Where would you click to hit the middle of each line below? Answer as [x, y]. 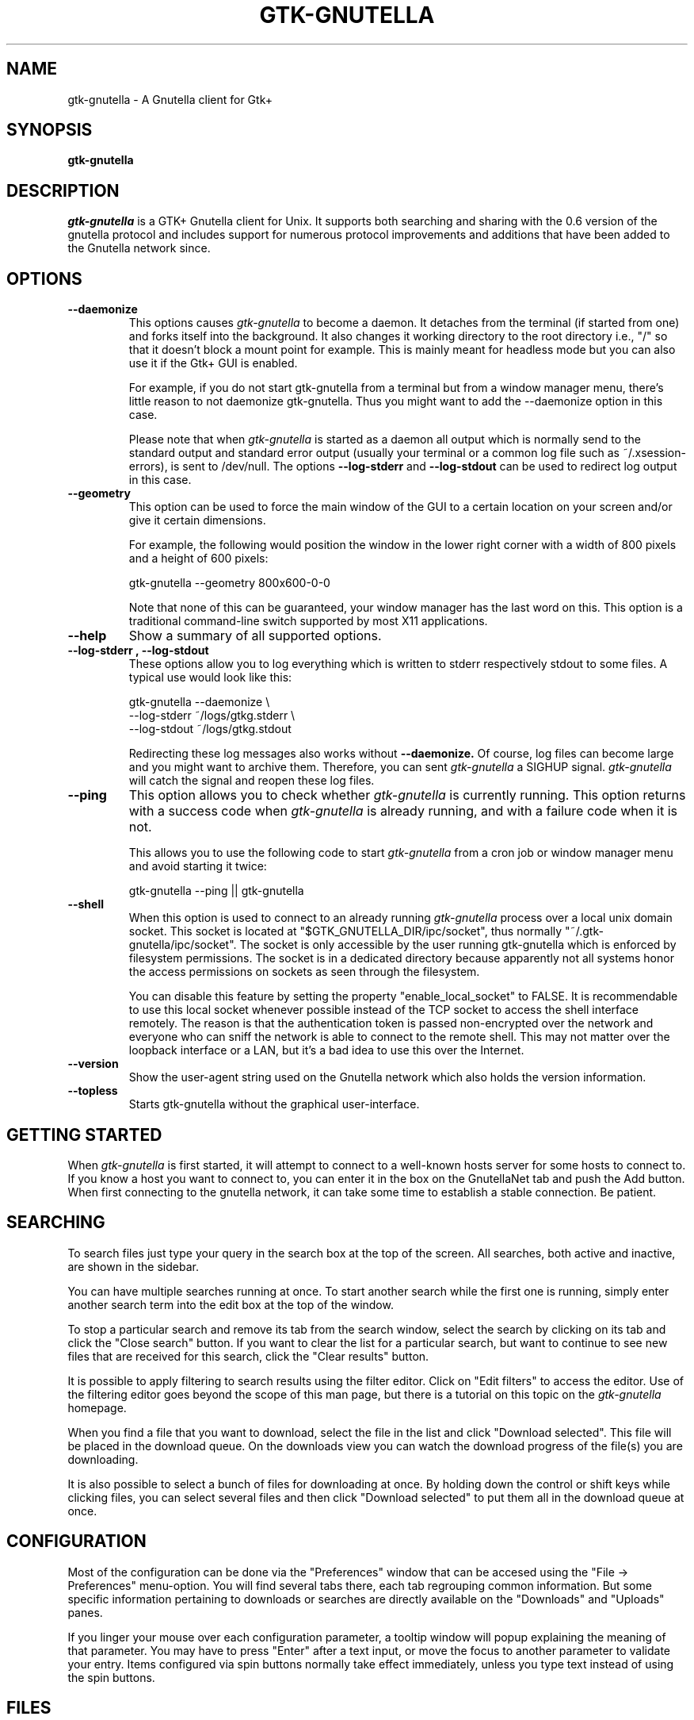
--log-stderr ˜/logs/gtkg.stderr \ [212, 716]
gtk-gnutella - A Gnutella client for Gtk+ [170, 99]
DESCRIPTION [63, 190]
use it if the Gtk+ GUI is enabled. [213, 363]
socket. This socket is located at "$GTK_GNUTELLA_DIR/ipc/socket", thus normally [345, 931]
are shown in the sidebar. [133, 1266]
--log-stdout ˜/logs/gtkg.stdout [210, 729]
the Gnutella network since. [139, 248]
